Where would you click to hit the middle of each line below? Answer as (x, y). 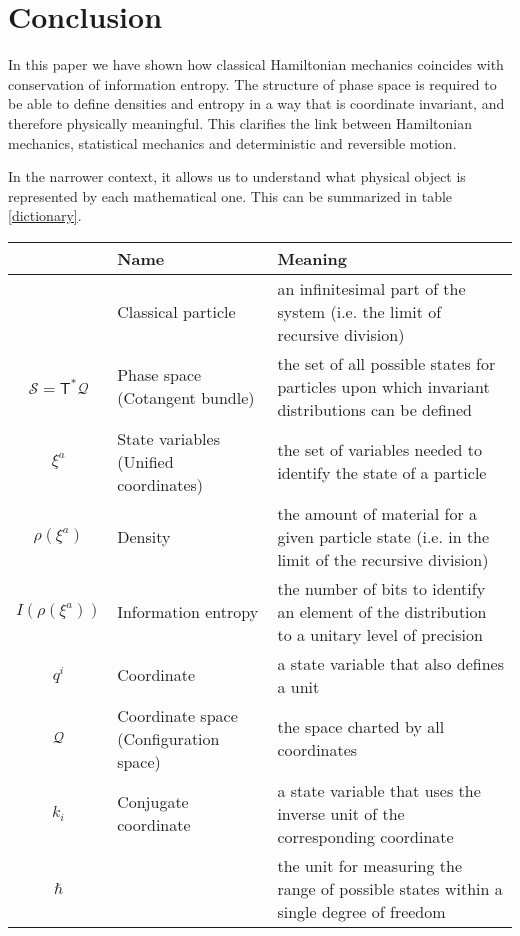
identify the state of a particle (382, 473)
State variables (168, 438)
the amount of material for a (377, 513)
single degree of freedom (361, 911)
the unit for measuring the (370, 865)
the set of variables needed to (380, 450)
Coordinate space (177, 715)
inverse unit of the (341, 813)
